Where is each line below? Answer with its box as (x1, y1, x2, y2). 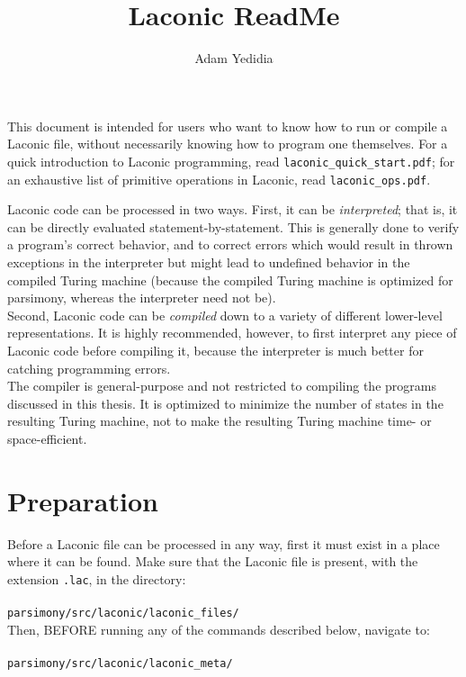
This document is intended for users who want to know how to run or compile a (7, 116, 448, 135)
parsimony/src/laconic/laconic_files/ (7, 607, 239, 620)
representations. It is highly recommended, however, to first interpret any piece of (7, 323, 457, 342)
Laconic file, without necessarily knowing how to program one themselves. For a (7, 134, 448, 153)
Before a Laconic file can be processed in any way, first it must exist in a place (7, 534, 440, 553)
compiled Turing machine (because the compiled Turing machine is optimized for (7, 270, 453, 289)
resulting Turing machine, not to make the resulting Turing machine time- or (7, 411, 432, 430)
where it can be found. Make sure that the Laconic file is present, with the (7, 552, 418, 571)
